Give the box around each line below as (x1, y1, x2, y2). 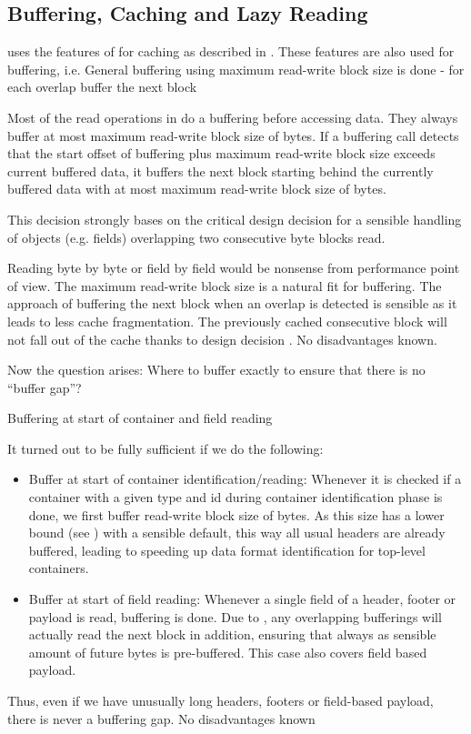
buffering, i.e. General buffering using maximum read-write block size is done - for (7, 59, 465, 78)
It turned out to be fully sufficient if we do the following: (7, 438, 324, 457)
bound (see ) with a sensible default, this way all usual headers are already (28, 523, 446, 542)
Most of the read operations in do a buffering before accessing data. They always (7, 107, 458, 126)
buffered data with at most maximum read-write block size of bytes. (7, 179, 386, 198)
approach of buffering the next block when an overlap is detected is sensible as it (7, 294, 457, 313)
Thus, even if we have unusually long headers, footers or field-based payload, (7, 691, 434, 710)
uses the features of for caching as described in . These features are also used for (7, 42, 455, 61)
